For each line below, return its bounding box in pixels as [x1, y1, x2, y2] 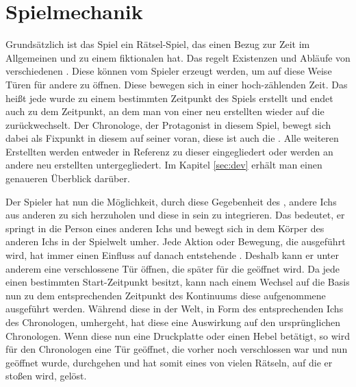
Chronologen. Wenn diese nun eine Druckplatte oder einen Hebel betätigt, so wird [5, 328, 350, 342]
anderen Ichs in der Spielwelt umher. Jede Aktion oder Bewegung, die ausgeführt [5, 234, 346, 249]
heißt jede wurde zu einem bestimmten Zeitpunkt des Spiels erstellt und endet [5, 90, 333, 105]
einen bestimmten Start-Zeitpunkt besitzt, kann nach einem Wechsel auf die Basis [5, 275, 350, 289]
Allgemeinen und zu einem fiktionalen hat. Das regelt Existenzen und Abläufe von [5, 50, 351, 64]
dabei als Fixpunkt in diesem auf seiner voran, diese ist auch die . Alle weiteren [5, 131, 339, 145]
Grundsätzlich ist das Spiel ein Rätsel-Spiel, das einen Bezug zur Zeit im [5, 37, 310, 51]
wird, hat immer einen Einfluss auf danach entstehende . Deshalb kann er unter [5, 248, 339, 262]
